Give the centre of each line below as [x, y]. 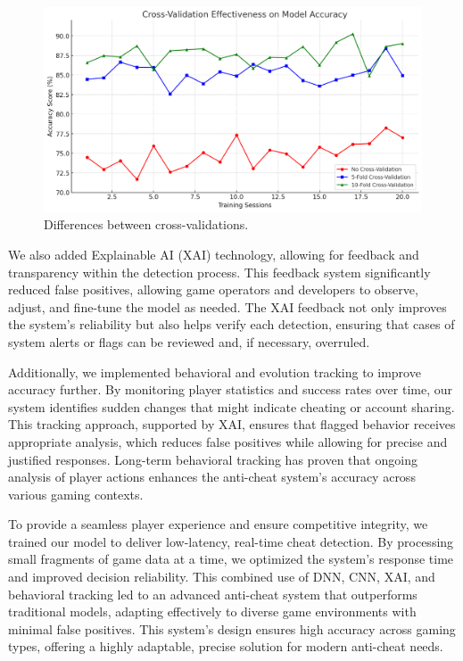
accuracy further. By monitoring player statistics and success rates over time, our [231, 389]
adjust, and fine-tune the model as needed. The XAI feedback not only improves [227, 306]
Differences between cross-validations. [146, 224]
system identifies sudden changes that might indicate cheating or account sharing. [231, 406]
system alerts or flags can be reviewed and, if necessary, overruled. [189, 341]
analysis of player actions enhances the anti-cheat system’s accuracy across [212, 477]
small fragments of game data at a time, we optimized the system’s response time [231, 559]
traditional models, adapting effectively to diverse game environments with [212, 611]
